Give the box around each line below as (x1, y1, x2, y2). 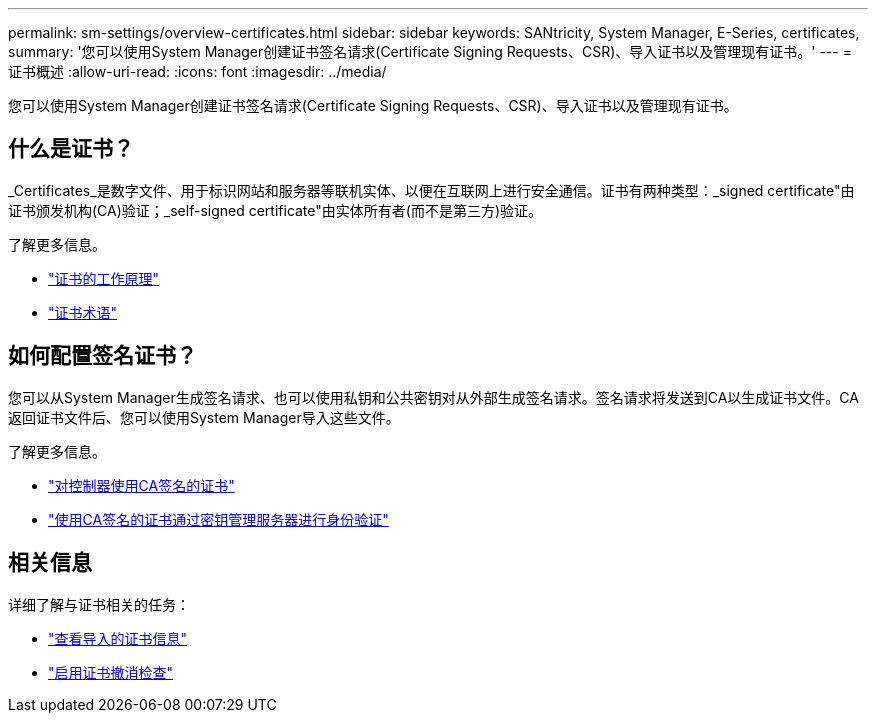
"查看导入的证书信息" (48, 629, 188, 647)
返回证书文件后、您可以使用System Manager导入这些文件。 (8, 408, 400, 426)
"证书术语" (48, 303, 118, 321)
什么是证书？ (8, 136, 134, 162)
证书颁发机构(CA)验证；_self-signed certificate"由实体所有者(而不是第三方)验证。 (8, 201, 543, 219)
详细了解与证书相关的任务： (8, 595, 190, 613)
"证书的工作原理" (48, 269, 160, 287)
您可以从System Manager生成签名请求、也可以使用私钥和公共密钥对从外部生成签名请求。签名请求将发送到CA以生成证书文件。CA (8, 388, 859, 406)
